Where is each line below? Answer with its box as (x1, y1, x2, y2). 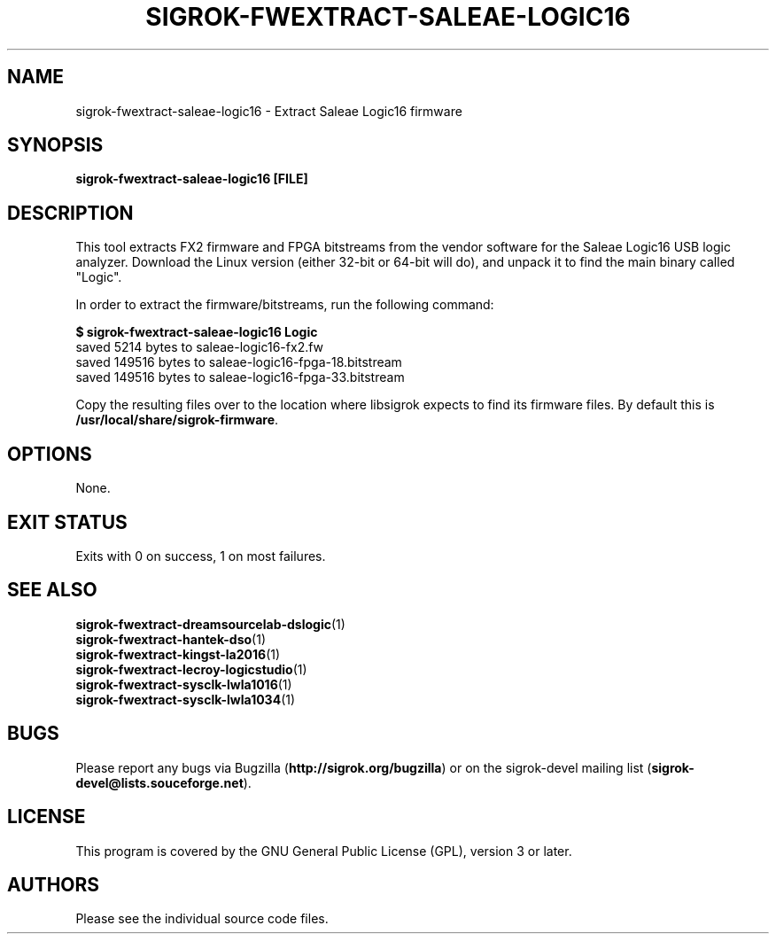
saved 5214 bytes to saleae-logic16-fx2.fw (75, 339, 324, 355)
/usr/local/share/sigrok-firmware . (75, 412, 279, 428)
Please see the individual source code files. (75, 911, 329, 927)
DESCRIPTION (7, 201, 134, 224)
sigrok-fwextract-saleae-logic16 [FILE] (75, 171, 308, 187)
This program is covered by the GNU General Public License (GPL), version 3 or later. (75, 843, 572, 859)
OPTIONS (7, 442, 92, 465)
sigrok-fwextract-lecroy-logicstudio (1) (75, 661, 307, 677)
